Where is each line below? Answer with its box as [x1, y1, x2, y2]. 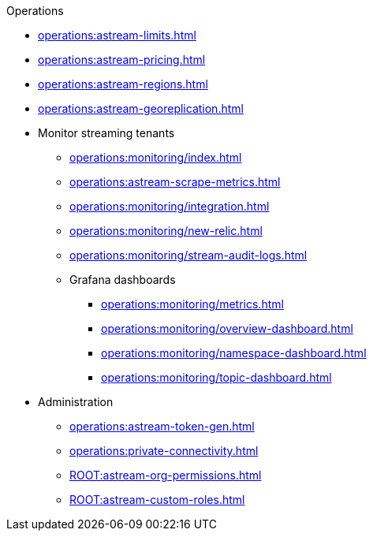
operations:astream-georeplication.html [38, 102, 244, 115]
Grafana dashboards [69, 273, 176, 286]
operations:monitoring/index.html [69, 151, 242, 164]
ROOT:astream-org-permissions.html [69, 468, 262, 482]
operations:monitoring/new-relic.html [69, 224, 263, 237]
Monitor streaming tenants [38, 126, 175, 140]
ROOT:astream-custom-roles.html [69, 493, 245, 506]
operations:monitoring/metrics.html [101, 297, 284, 311]
